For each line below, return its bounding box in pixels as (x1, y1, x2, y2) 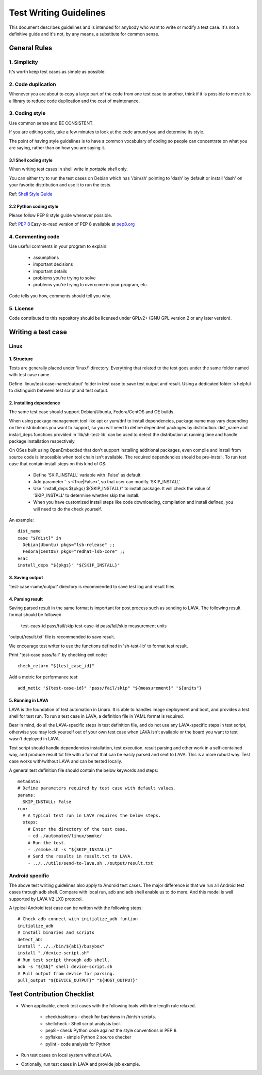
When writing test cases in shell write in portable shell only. (9, 166, 128, 172)
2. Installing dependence (9, 400, 60, 406)
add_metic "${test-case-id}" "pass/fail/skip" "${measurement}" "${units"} (17, 685, 202, 691)
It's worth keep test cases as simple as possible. (9, 69, 106, 75)
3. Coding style (9, 110, 46, 117)
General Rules (9, 44, 52, 52)
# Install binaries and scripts (17, 930, 95, 935)
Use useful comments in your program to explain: (9, 243, 108, 249)
